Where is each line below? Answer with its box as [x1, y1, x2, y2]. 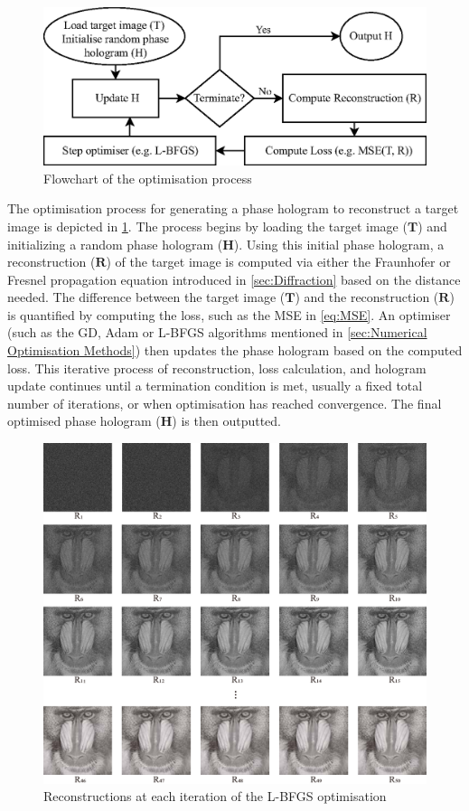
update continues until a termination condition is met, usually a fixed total [7, 376, 423, 395]
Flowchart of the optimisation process [43, 168, 252, 187]
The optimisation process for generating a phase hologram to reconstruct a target [7, 199, 459, 218]
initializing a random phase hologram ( [7, 234, 223, 253]
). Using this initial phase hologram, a [233, 234, 445, 253]
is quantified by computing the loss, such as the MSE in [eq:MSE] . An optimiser [7, 305, 451, 324]
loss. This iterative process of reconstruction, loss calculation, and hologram [7, 358, 427, 377]
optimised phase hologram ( [7, 411, 161, 430]
